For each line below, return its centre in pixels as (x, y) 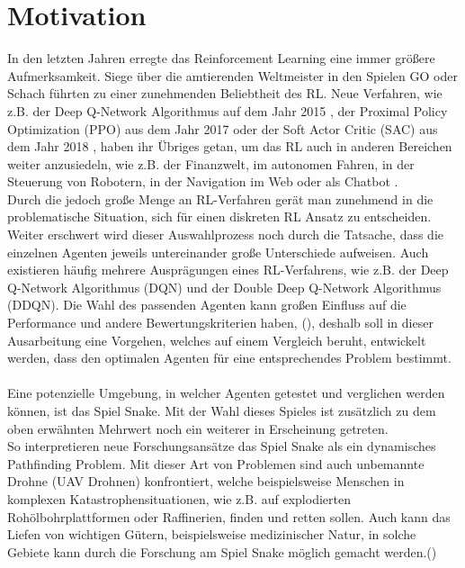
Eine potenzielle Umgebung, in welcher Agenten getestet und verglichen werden (226, 393)
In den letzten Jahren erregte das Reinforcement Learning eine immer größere (221, 58)
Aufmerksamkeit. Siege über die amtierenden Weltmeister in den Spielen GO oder (232, 75)
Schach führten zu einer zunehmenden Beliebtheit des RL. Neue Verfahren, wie (225, 93)
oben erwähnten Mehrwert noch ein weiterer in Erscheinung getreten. (198, 428)
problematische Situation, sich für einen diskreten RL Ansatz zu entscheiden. (219, 216)
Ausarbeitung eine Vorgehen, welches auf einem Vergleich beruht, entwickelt (217, 340)
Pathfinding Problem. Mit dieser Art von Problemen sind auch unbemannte (216, 463)
